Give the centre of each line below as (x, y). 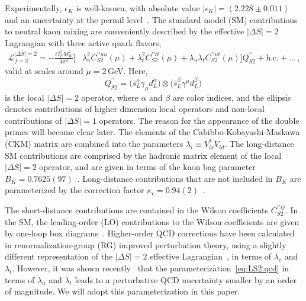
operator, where (110, 97)
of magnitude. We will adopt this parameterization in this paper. (122, 291)
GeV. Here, (128, 71)
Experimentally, (33, 8)
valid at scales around (44, 71)
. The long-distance (259, 144)
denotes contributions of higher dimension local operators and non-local (135, 109)
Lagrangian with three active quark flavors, (83, 42)
